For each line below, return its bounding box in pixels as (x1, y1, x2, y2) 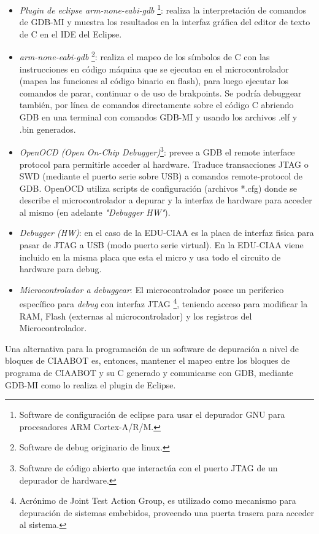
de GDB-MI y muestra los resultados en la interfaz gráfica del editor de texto (19, 15, 310, 28)
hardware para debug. (19, 262, 102, 275)
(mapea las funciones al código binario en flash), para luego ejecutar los (19, 74, 289, 87)
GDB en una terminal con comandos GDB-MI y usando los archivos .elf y (19, 111, 298, 124)
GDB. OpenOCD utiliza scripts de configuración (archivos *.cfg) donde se (19, 181, 298, 194)
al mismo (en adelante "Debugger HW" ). (19, 205, 171, 218)
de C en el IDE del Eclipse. (19, 27, 122, 40)
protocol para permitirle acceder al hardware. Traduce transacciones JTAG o (19, 157, 309, 170)
